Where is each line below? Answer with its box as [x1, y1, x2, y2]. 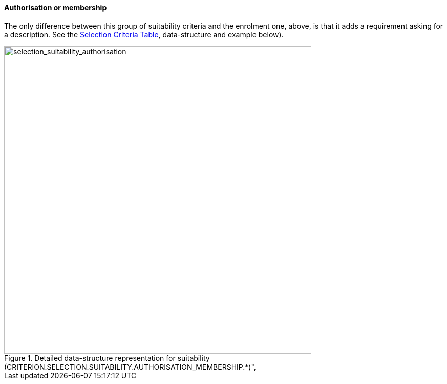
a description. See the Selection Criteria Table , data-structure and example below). [4, 30, 284, 39]
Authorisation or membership [4, 3, 107, 12]
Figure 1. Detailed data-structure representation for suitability [4, 353, 210, 362]
